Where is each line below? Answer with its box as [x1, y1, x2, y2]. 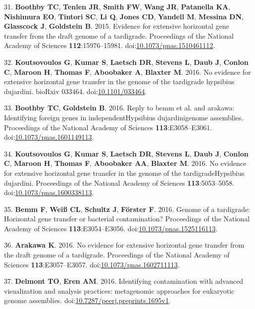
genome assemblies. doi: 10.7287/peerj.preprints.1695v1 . [4, 295, 171, 306]
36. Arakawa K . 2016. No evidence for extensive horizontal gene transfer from [4, 240, 245, 250]
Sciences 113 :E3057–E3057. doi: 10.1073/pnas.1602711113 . [4, 259, 180, 269]
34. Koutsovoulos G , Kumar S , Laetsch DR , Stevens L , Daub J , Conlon [4, 148, 249, 158]
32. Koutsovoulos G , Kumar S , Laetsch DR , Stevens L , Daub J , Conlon [4, 56, 249, 67]
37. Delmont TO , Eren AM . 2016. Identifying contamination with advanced [4, 276, 243, 286]
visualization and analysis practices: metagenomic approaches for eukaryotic [4, 285, 235, 296]
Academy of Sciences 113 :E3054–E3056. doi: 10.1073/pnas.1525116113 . [4, 223, 218, 233]
